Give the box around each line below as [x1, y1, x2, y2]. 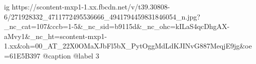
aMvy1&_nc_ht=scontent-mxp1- [4, 30, 107, 41]
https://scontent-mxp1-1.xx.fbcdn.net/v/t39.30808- [12, 1, 170, 11]
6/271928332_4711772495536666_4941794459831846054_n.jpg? [4, 11, 200, 21]
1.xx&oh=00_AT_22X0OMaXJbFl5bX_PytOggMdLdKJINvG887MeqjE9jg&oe [4, 40, 252, 51]
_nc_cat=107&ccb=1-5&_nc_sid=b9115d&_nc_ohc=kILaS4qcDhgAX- [4, 21, 230, 31]
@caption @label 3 [42, 50, 99, 60]
